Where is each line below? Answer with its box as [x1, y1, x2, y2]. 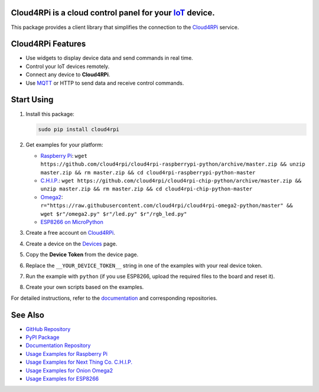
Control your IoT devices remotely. [25, 63, 110, 70]
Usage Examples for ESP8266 [25, 375, 99, 382]
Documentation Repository [25, 342, 91, 349]
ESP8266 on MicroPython [40, 218, 103, 225]
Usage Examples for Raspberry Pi [25, 350, 108, 357]
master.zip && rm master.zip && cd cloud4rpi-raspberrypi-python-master [40, 169, 256, 176]
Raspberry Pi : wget [40, 152, 88, 159]
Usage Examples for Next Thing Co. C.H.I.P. [25, 358, 133, 366]
